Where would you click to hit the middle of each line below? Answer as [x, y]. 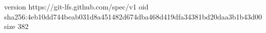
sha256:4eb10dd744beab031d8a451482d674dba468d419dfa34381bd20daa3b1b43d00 [133, 16]
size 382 [16, 26]
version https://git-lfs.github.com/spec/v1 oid [76, 6]
